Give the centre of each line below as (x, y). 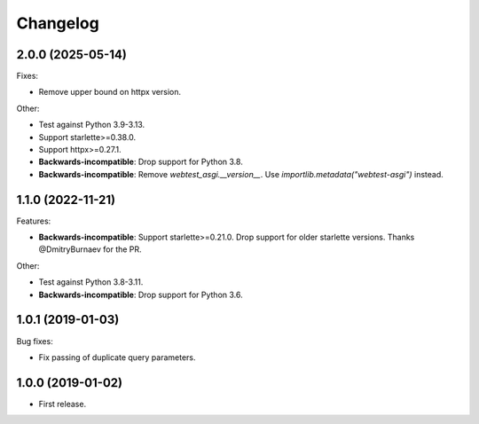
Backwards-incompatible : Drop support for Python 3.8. (141, 162)
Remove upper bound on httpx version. (110, 92)
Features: (34, 221)
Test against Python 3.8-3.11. (91, 282)
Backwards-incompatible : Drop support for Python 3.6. (141, 294)
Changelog (58, 23)
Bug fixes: (35, 341)
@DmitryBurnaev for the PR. (90, 249)
